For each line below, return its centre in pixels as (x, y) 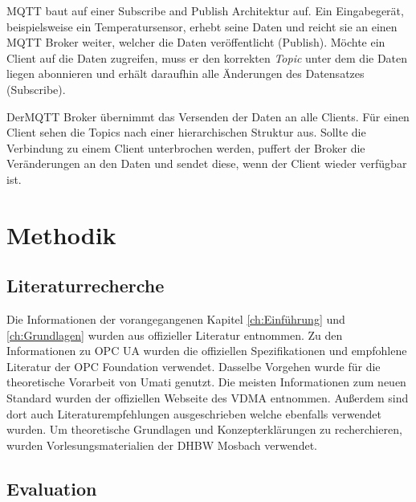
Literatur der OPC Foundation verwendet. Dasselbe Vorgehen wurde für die (194, 366)
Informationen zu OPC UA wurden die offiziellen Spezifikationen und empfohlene (207, 351)
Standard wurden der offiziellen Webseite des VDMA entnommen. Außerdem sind (208, 398)
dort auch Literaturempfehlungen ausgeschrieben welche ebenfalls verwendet (194, 413)
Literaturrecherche (86, 286)
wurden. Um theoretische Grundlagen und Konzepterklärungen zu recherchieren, (204, 429)
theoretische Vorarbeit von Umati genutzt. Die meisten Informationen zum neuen (206, 382)
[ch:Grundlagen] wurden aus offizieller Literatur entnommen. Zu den (175, 335)
